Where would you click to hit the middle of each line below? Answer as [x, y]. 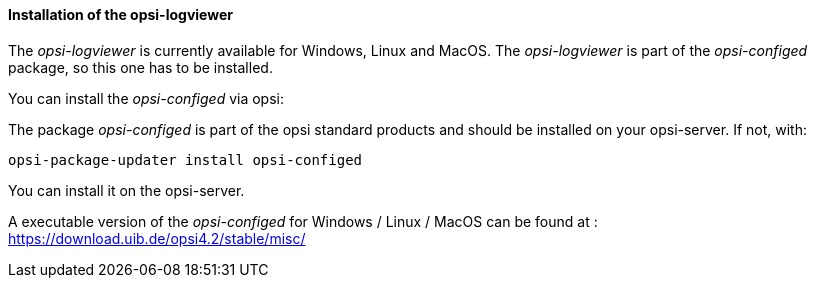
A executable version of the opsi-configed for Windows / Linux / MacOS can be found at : [303, 221]
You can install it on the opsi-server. [126, 190]
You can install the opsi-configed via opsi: [146, 98]
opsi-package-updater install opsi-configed [185, 159]
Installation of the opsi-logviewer [120, 14]
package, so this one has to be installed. [140, 67]
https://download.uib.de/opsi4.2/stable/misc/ [157, 238]
